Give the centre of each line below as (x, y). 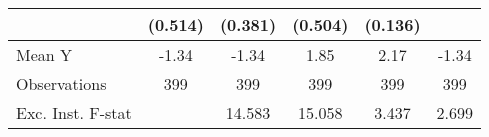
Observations (61, 83)
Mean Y (44, 54)
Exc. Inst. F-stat (74, 112)
